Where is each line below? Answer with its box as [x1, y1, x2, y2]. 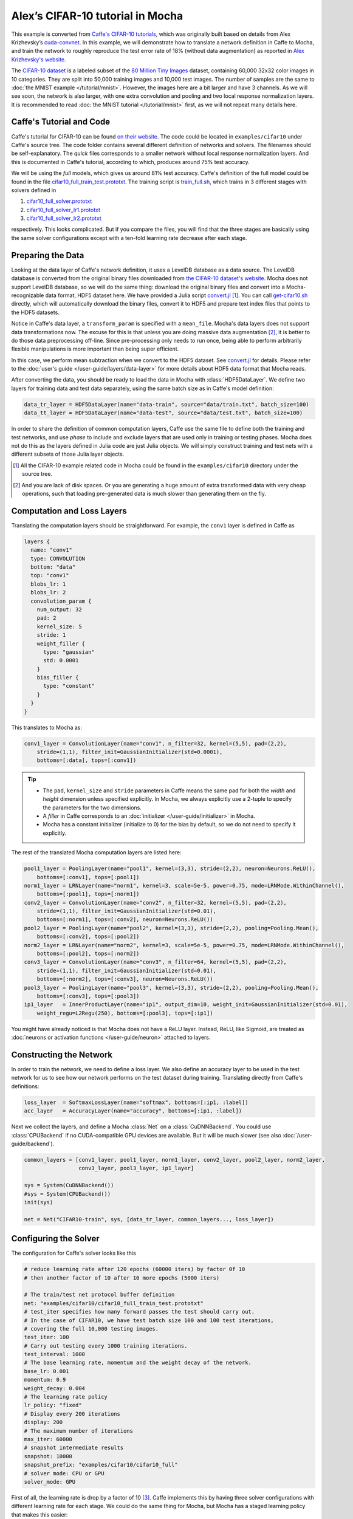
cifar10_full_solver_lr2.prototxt [26, 214, 101, 222]
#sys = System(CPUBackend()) [24, 1190, 111, 1197]
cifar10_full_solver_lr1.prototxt [26, 206, 100, 213]
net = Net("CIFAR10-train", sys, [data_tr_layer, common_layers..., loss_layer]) [24, 1216, 275, 1222]
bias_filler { [36, 674, 79, 681]
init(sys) [24, 1199, 53, 1205]
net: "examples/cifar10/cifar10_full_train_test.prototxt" [24, 1300, 204, 1306]
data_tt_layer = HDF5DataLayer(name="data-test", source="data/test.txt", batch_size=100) [24, 410, 303, 416]
